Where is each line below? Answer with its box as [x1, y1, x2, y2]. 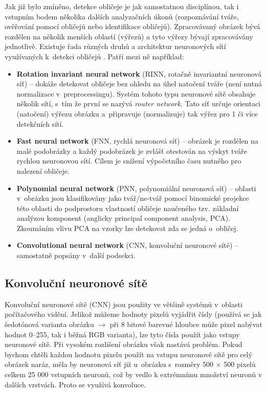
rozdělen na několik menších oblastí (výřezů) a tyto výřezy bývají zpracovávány [5, 31, 253, 41]
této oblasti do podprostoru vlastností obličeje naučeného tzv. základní [16, 202, 239, 213]
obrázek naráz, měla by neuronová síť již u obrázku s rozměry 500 [5, 359, 213, 369]
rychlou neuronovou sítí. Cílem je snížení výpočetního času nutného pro [16, 155, 241, 166]
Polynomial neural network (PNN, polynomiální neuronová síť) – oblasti [16, 182, 256, 193]
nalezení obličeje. [16, 165, 70, 176]
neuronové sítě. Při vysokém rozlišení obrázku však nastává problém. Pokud [5, 339, 242, 350]
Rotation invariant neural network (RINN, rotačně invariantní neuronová [16, 68, 262, 79]
